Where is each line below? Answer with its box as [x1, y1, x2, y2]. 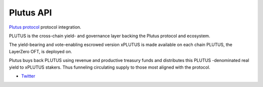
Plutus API [9, 7, 52, 18]
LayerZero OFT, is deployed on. [9, 48, 73, 54]
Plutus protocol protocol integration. [9, 24, 81, 30]
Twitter [21, 73, 36, 79]
